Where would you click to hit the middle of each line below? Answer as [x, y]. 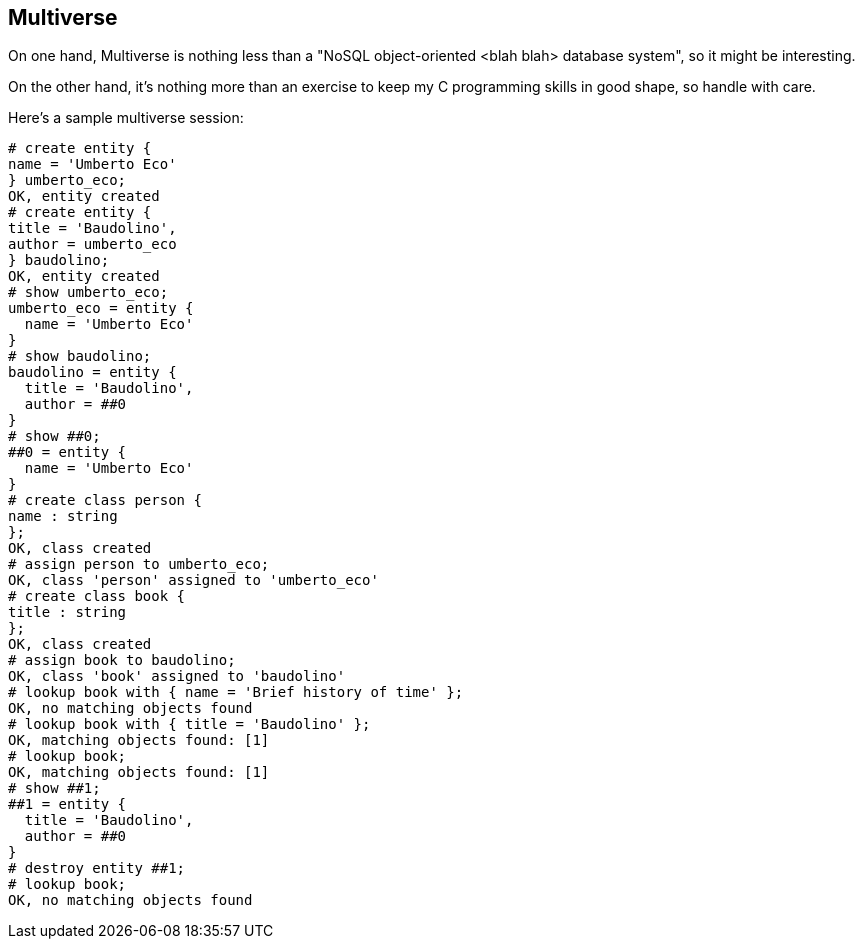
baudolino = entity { [92, 372]
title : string [67, 612]
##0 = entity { [67, 452]
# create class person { [105, 500]
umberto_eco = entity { [101, 308]
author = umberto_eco [92, 244]
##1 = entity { [67, 804]
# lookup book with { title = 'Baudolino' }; [189, 724]
